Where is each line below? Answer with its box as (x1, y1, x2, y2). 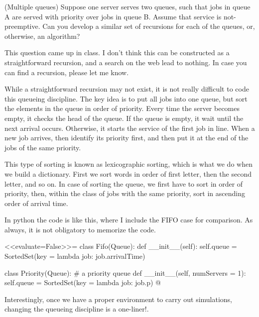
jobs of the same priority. (4, 142, 81, 152)
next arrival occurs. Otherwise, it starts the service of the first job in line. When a (4, 122, 255, 133)
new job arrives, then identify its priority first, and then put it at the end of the (4, 132, 249, 143)
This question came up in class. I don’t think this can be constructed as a (4, 47, 230, 58)
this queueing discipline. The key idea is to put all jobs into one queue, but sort (4, 93, 248, 104)
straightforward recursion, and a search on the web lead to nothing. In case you (4, 57, 247, 67)
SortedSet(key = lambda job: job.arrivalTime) (4, 251, 145, 261)
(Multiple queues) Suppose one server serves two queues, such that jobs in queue (4, 1, 251, 11)
